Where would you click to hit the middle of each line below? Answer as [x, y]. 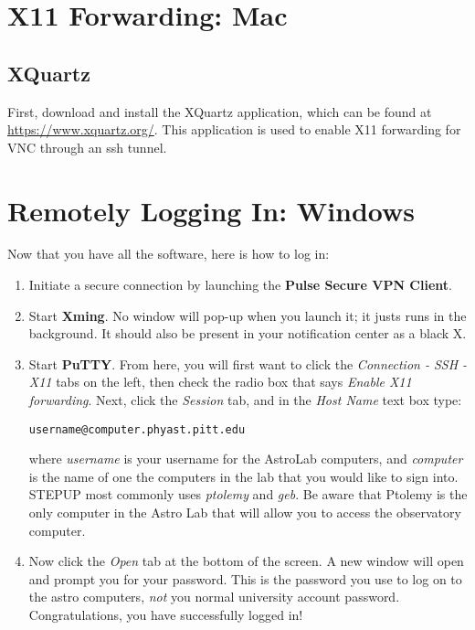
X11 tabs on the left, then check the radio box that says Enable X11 [220, 382]
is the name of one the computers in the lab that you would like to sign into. [243, 476]
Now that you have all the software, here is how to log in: [169, 254]
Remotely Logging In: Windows [211, 210]
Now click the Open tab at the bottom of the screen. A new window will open [246, 561]
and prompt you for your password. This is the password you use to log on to [245, 578]
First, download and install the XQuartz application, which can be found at [220, 111]
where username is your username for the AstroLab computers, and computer [246, 459]
